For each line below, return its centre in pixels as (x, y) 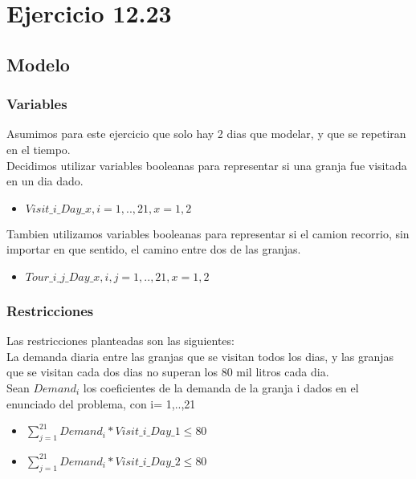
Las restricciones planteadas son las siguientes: (120, 341)
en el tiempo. (39, 149)
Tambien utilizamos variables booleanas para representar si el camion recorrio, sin (208, 233)
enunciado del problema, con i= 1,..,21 (101, 403)
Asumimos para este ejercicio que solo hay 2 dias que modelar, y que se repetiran (206, 134)
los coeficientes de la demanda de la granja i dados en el (221, 387)
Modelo (38, 64)
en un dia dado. (45, 181)
